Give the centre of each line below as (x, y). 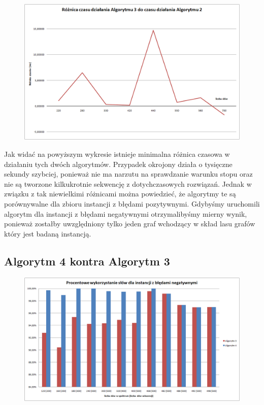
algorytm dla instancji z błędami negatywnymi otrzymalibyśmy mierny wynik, (126, 213)
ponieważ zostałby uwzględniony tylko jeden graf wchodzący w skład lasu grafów (130, 224)
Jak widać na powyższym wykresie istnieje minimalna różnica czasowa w (117, 154)
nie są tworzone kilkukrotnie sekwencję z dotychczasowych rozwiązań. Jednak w (128, 183)
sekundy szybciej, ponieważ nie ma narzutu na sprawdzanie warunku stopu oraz (128, 174)
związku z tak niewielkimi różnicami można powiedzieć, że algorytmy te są (120, 194)
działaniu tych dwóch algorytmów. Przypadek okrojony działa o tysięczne (118, 164)
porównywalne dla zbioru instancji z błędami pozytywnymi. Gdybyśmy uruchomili (132, 204)
